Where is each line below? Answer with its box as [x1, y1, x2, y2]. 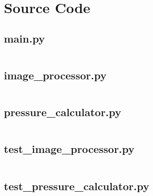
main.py [4, 30, 45, 45]
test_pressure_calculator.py [4, 178, 150, 193]
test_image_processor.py [4, 141, 135, 156]
